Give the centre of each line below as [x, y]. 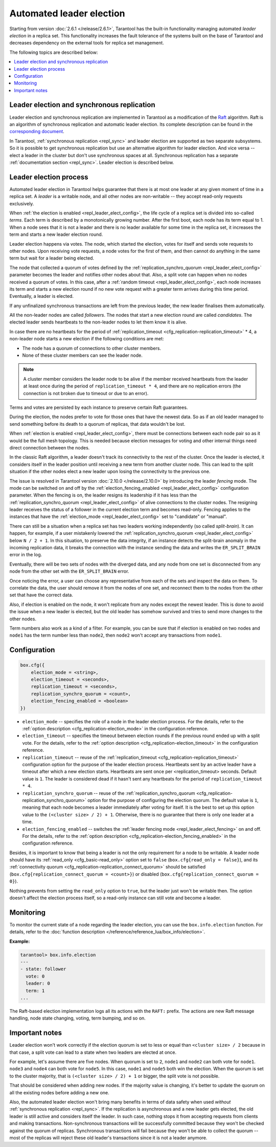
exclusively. [22, 203]
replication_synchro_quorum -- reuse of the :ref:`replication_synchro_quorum [109, 793]
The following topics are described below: [54, 52]
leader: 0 [38, 983]
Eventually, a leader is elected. [42, 296]
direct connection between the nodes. [50, 447]
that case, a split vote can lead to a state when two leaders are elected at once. [93, 1052]
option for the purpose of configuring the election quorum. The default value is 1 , [173, 800]
